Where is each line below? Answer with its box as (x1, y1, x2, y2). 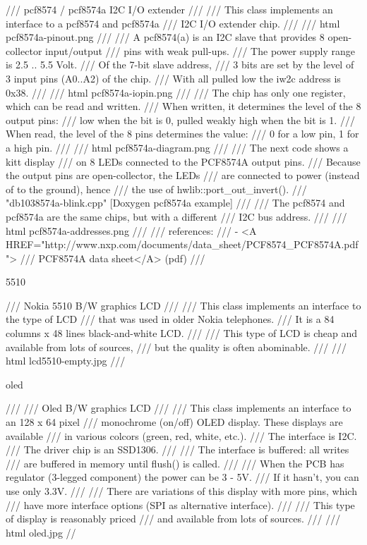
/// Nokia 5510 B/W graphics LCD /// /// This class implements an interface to (6, 298, 361, 312)
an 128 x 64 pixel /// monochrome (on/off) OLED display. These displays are (6, 415, 343, 429)
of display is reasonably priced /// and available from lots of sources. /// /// (6, 511, 341, 526)
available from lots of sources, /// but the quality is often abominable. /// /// (6, 339, 347, 354)
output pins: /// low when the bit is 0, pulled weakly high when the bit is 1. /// (6, 112, 355, 127)
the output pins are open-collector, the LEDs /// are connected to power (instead (6, 168, 360, 183)
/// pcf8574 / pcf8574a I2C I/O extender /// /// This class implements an (6, 2, 333, 16)
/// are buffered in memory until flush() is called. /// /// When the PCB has (6, 455, 344, 470)
